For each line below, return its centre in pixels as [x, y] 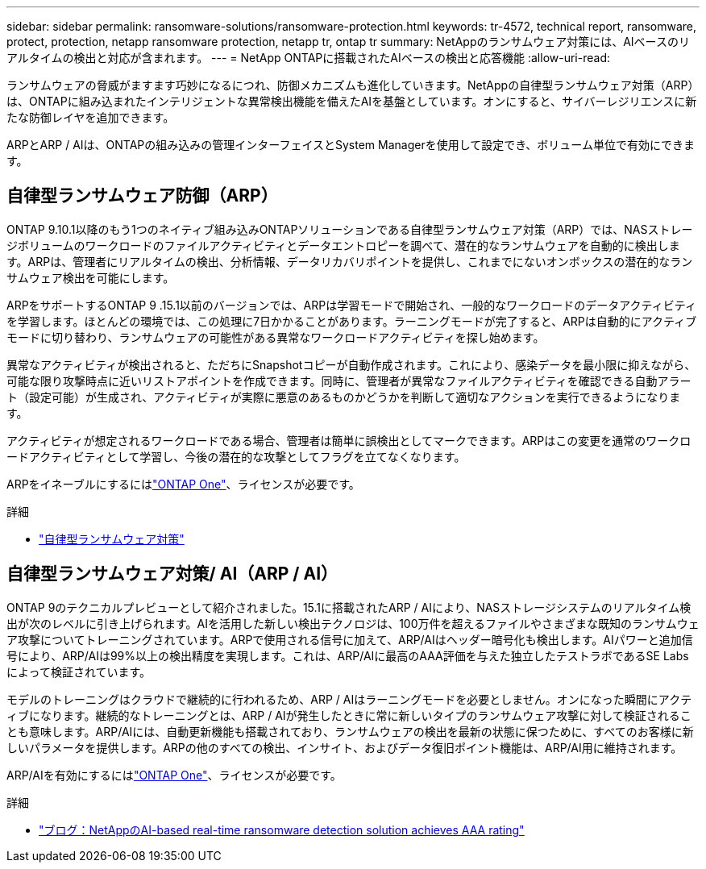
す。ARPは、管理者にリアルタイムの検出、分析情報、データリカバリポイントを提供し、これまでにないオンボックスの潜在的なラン [350, 261]
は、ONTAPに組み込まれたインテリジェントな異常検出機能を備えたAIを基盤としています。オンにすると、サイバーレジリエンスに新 [352, 101]
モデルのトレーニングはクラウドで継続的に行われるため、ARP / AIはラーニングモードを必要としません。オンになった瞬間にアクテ [349, 699]
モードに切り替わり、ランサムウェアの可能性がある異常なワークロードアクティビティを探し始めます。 [276, 337]
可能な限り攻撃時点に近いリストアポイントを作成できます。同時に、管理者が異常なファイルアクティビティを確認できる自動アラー [349, 380]
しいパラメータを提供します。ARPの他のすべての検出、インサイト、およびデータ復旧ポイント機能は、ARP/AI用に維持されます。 [345, 747]
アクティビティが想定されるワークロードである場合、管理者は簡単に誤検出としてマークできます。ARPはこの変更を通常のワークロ [349, 440]
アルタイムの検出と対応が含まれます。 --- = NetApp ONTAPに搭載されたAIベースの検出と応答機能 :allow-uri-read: [308, 58]
